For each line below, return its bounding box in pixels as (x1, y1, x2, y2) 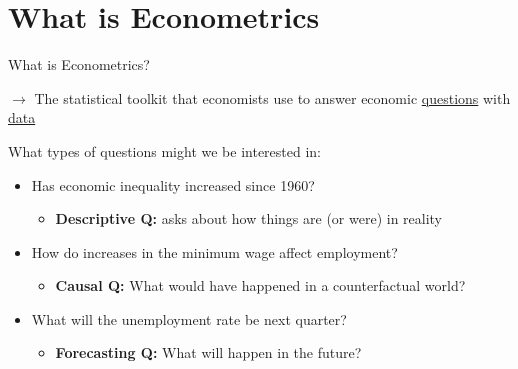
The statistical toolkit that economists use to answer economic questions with (34, 87, 511, 108)
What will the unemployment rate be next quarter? (31, 308, 347, 329)
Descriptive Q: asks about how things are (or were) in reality (55, 208, 443, 229)
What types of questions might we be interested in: (8, 140, 321, 161)
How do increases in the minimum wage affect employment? (31, 241, 398, 262)
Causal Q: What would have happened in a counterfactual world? (55, 275, 466, 296)
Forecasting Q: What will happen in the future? (55, 342, 362, 363)
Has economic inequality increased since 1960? (31, 174, 315, 195)
